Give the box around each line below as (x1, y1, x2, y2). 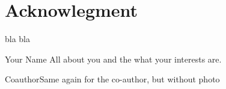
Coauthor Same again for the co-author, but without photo (5, 73, 220, 85)
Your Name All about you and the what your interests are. (5, 52, 222, 65)
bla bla (5, 32, 31, 45)
